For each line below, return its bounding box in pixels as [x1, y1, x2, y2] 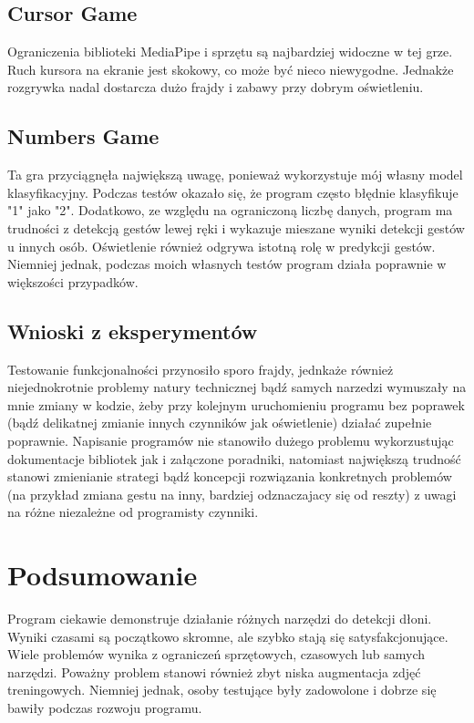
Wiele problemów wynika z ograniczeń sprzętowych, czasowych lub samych [7, 645, 426, 664]
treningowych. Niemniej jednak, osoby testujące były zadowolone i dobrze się [7, 680, 437, 699]
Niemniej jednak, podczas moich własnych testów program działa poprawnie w [7, 254, 447, 274]
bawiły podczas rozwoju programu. [7, 697, 202, 717]
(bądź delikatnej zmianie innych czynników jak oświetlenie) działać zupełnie [7, 413, 432, 432]
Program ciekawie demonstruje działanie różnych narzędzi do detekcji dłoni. [7, 609, 432, 628]
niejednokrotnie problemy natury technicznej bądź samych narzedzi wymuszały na [7, 377, 467, 397]
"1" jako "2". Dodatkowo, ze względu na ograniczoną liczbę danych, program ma [7, 201, 453, 220]
